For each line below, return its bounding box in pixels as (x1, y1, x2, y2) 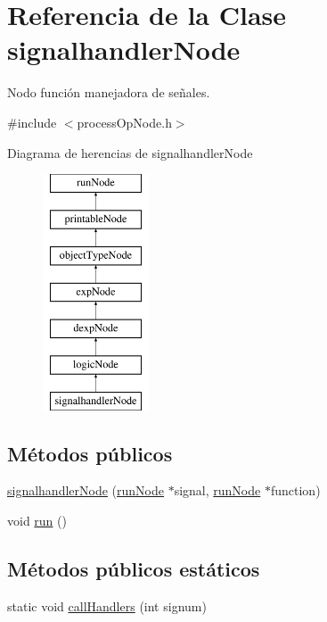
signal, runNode (174, 481, 261, 500)
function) (270, 481, 321, 500)
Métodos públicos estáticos (7, 555, 260, 583)
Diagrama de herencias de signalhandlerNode (7, 143, 253, 162)
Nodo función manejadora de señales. (7, 83, 210, 102)
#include (7, 112, 57, 131)
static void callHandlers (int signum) (7, 596, 207, 615)
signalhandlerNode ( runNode (7, 481, 164, 500)
